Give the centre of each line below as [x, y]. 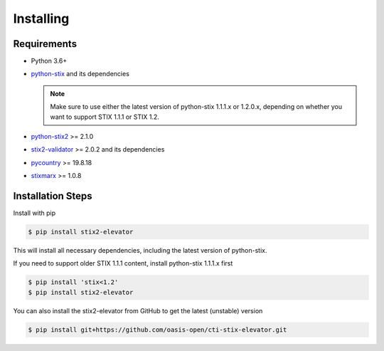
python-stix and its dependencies [80, 74]
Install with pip [34, 213]
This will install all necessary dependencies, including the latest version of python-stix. [140, 251]
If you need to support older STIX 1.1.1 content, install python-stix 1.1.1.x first [123, 263]
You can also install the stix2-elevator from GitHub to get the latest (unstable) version [138, 310]
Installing [41, 19]
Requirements [45, 44]
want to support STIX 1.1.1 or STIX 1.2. [105, 117]
